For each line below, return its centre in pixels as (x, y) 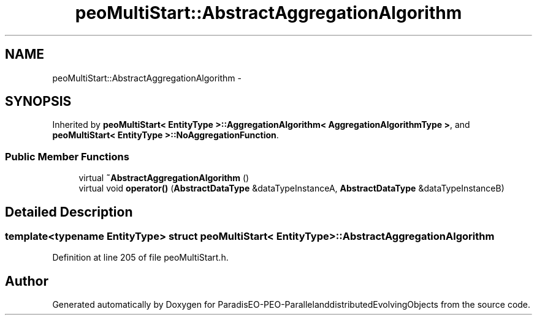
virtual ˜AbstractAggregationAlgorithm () (164, 178)
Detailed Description (69, 212)
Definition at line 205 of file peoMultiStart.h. (140, 258)
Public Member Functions (67, 156)
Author (27, 281)
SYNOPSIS (38, 102)
